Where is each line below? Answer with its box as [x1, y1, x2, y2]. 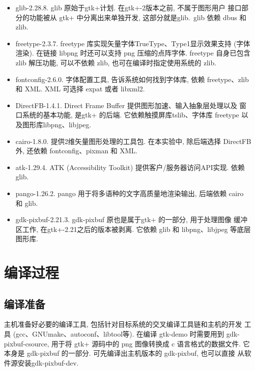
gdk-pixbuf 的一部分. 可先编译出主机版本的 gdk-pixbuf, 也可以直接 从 [27, 348, 245, 358]
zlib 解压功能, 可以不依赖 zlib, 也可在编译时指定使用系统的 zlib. [15, 57, 217, 67]
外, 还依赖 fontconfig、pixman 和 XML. [15, 145, 138, 156]
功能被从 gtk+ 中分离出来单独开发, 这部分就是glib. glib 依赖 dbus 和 [29, 12, 247, 22]
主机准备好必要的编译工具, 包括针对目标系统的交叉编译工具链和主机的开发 [4, 319, 242, 329]
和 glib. [15, 198, 38, 208]
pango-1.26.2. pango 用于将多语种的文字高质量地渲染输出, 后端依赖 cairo [15, 188, 244, 198]
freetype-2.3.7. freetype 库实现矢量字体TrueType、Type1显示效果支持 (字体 [15, 38, 251, 48]
